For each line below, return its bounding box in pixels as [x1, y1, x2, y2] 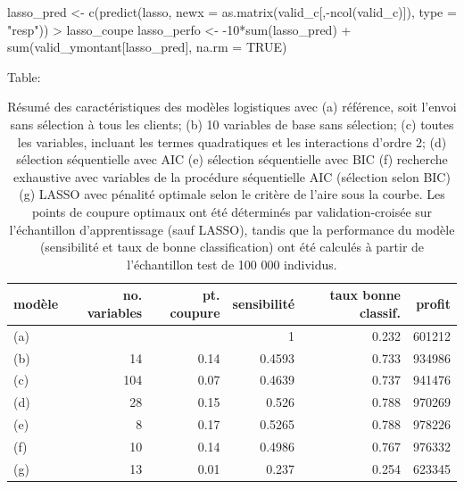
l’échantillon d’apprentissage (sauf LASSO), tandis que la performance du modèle [9, 220, 455, 238]
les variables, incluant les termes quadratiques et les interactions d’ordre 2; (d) [17, 132, 447, 151]
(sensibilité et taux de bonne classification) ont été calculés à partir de [39, 237, 425, 256]
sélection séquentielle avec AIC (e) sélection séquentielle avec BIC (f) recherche [16, 150, 448, 169]
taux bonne [329, 286, 401, 304]
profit [416, 294, 451, 313]
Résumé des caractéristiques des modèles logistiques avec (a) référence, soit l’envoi [7, 97, 457, 116]
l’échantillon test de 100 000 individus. [127, 254, 337, 273]
